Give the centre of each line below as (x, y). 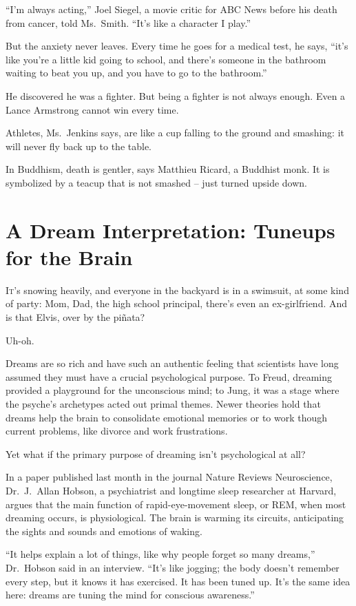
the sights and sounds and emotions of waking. (104, 531)
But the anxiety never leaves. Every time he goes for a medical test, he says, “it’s (177, 46)
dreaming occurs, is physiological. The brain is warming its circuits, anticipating (175, 518)
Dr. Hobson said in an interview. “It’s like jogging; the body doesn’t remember (172, 567)
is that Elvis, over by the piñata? (75, 317)
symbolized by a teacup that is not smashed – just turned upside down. (157, 182)
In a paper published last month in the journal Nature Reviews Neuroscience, (169, 477)
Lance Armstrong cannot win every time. (92, 109)
